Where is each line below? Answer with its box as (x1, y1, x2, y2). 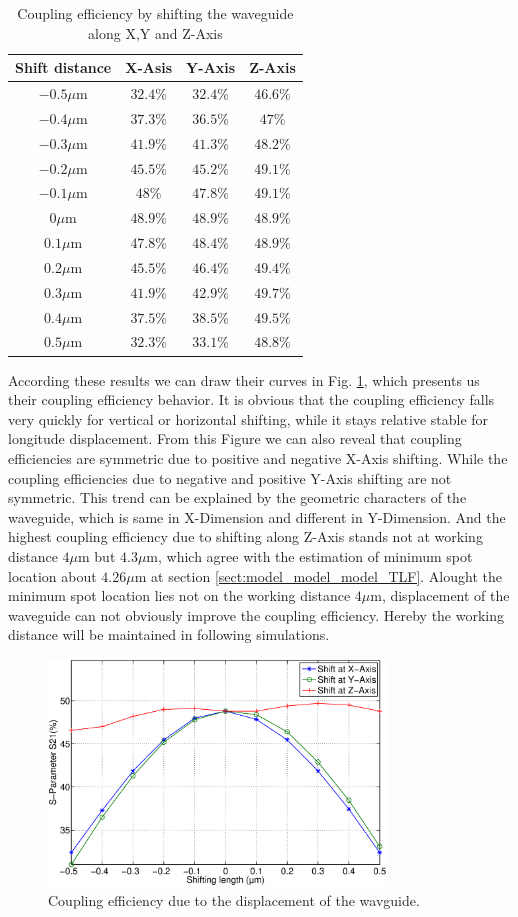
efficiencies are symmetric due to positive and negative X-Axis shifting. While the (8, 447, 508, 468)
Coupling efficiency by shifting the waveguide (17, 3, 294, 23)
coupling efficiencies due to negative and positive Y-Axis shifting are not (8, 467, 452, 488)
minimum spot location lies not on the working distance (8, 585, 351, 606)
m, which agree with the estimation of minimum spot (146, 545, 473, 566)
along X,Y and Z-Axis (88, 22, 223, 43)
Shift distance (15, 57, 112, 78)
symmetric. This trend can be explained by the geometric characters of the (8, 487, 467, 508)
